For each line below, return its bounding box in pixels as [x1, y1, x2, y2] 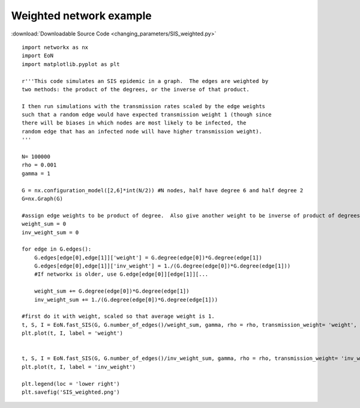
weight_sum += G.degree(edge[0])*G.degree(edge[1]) [34, 288, 190, 294]
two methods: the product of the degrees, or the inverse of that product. [22, 86, 250, 93]
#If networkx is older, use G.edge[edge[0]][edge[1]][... [34, 271, 209, 278]
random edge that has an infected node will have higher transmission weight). [22, 128, 262, 135]
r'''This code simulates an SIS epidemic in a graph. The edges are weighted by [22, 78, 269, 84]
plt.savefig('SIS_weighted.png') [22, 388, 120, 395]
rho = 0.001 [22, 162, 57, 168]
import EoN [22, 52, 54, 59]
